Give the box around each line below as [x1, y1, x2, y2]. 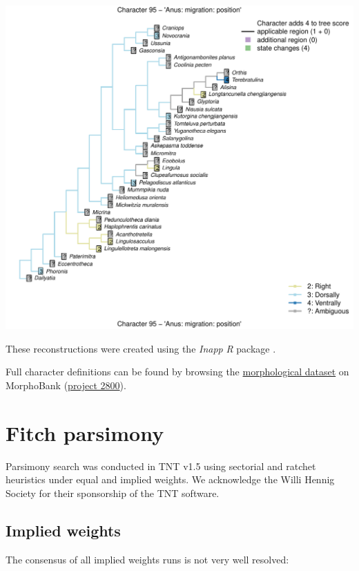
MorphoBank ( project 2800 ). [6, 377, 126, 392]
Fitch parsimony [6, 418, 164, 447]
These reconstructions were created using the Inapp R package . [6, 341, 276, 355]
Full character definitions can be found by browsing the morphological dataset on [6, 364, 349, 379]
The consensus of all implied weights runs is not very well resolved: [6, 552, 289, 566]
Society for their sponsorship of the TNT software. [6, 485, 220, 500]
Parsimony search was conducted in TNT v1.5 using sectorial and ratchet [6, 458, 316, 473]
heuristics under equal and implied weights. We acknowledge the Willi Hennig [6, 472, 335, 487]
